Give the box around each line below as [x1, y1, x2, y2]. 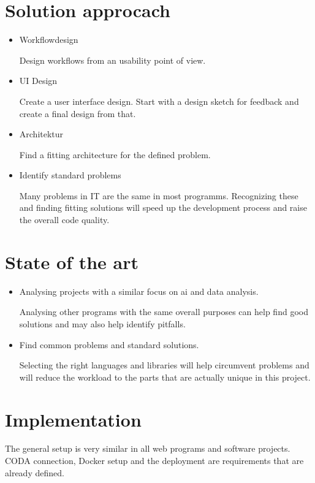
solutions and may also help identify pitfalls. [19, 317, 186, 330]
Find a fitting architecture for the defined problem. [19, 148, 211, 161]
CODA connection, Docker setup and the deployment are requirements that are [5, 454, 304, 467]
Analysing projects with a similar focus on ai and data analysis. [19, 284, 259, 297]
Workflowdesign [19, 33, 78, 46]
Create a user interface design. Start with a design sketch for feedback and [19, 94, 299, 107]
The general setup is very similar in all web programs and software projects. [5, 442, 290, 455]
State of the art [5, 249, 139, 274]
